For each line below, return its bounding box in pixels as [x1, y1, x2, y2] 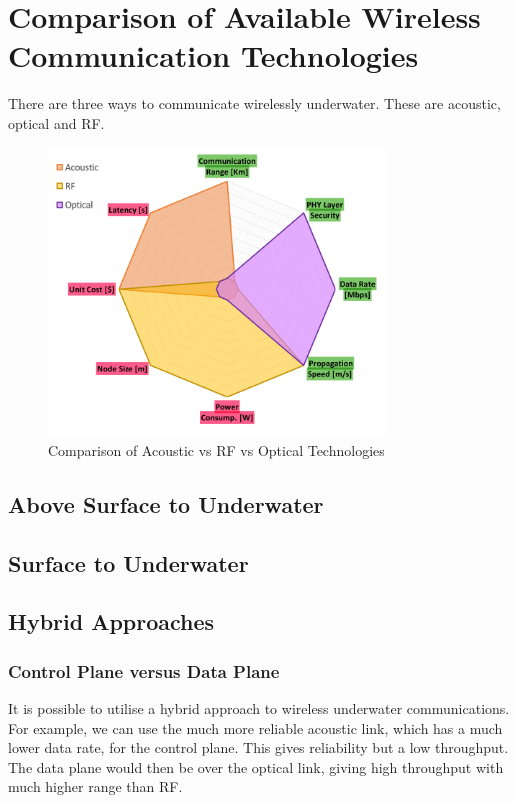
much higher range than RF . [8, 776, 183, 797]
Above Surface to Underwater [8, 488, 324, 519]
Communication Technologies [8, 35, 419, 76]
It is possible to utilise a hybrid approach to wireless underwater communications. [8, 698, 510, 719]
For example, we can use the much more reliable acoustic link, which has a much [8, 717, 503, 738]
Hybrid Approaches [8, 606, 215, 637]
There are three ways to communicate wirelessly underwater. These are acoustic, [8, 93, 501, 114]
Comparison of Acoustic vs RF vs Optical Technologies [48, 439, 385, 460]
